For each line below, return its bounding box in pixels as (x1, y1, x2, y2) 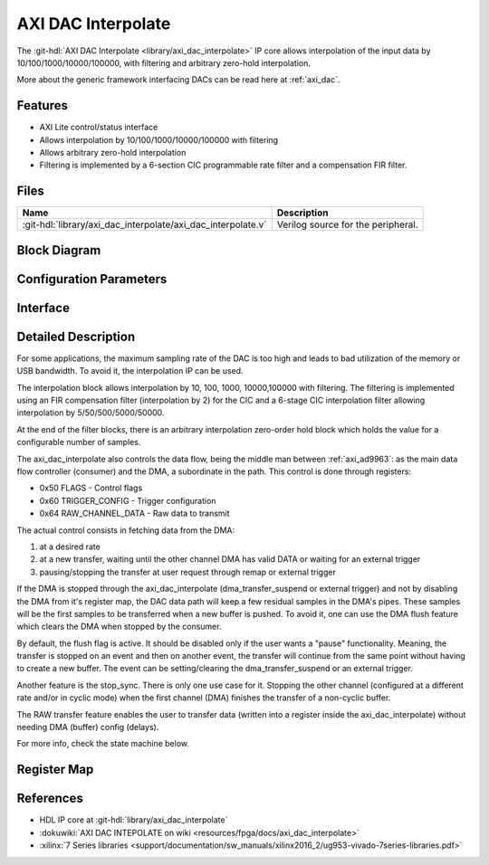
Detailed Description (16, 328, 136, 344)
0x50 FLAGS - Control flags (39, 482, 143, 493)
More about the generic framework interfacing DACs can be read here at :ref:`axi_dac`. (16, 74, 340, 85)
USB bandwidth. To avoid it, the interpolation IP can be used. (16, 366, 244, 376)
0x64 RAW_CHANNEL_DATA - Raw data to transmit (39, 508, 230, 519)
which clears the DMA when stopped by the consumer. (16, 621, 222, 632)
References (16, 791, 83, 806)
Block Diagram (16, 242, 101, 258)
